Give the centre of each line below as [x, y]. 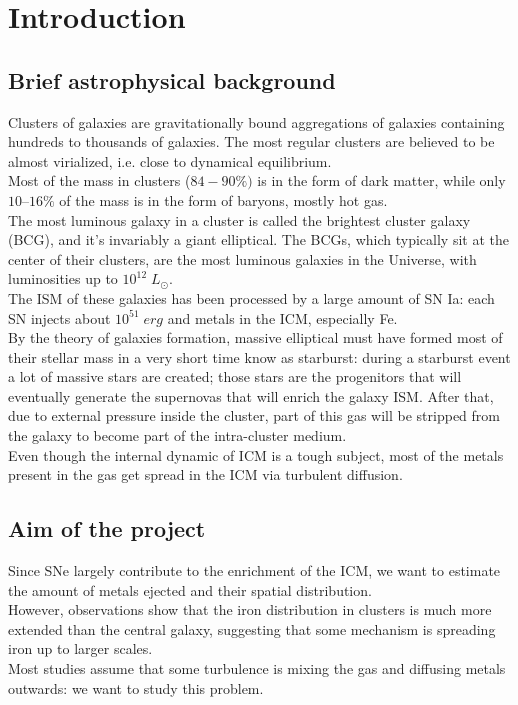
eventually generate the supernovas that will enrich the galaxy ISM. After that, [251, 395]
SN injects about [59, 317]
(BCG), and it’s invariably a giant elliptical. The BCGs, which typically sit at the [258, 239]
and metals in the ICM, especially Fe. [282, 317]
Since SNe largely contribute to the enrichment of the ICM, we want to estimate [254, 570]
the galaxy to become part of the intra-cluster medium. [177, 435]
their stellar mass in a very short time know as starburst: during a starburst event [259, 356]
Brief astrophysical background [172, 79]
